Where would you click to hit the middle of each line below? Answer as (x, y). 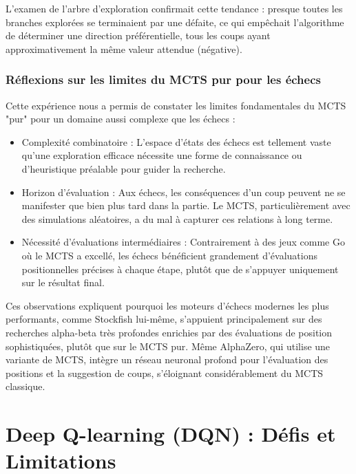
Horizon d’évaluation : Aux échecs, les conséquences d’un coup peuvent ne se (184, 192)
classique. (25, 386)
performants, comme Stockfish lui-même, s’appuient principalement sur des (164, 319)
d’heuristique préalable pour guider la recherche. (124, 168)
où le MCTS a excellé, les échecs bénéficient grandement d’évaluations (169, 255)
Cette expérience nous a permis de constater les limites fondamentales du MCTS (176, 105)
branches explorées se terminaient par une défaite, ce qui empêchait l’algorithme (175, 22)
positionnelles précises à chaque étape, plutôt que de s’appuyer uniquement (180, 269)
